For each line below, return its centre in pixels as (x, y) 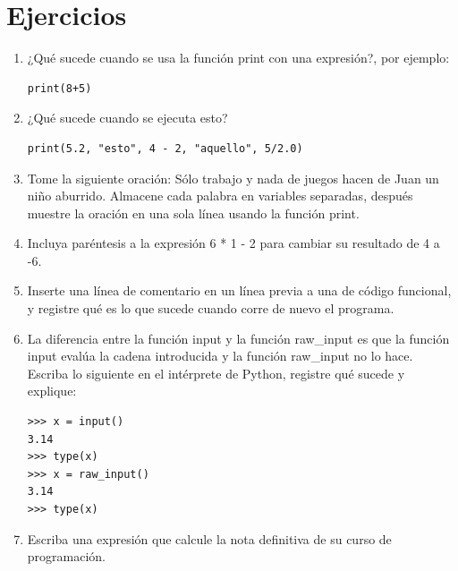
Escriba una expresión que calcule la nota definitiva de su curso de (209, 538)
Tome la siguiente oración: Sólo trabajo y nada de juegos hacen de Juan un (233, 178)
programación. (67, 556)
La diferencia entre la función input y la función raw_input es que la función (238, 338)
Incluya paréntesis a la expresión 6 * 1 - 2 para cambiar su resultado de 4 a (233, 243)
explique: (52, 391)
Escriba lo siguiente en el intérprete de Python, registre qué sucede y (216, 373)
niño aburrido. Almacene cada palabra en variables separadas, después (220, 196)
